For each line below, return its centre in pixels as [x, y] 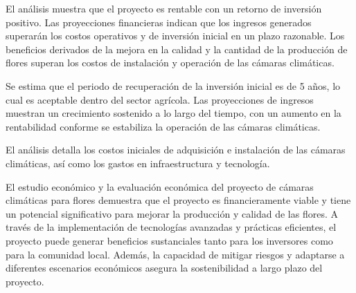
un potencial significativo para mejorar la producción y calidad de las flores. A [172, 213]
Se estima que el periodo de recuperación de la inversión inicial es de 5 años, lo [173, 85]
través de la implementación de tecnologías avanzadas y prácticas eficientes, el [171, 227]
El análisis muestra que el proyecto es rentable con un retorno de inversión [164, 8]
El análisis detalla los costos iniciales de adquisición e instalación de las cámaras [176, 150]
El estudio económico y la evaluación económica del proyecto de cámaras [160, 186]
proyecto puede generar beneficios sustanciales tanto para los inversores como [169, 240]
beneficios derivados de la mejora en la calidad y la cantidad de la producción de [177, 49]
